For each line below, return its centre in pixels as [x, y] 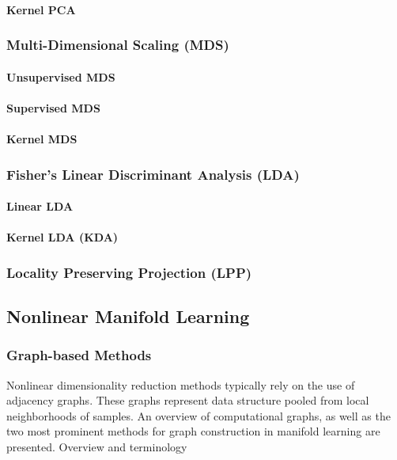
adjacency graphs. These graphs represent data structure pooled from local [188, 400]
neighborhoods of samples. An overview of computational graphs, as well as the [198, 415]
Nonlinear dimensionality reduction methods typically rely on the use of [181, 384]
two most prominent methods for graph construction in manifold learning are [193, 431]
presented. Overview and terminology [97, 447]
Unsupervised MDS [61, 76]
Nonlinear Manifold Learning [128, 316]
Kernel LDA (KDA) [62, 237]
